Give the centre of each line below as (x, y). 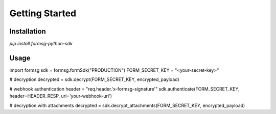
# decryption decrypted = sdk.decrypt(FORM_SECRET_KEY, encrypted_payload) (95, 79)
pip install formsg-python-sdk (41, 44)
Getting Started (43, 13)
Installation (28, 31)
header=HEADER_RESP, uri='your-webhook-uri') (61, 96)
